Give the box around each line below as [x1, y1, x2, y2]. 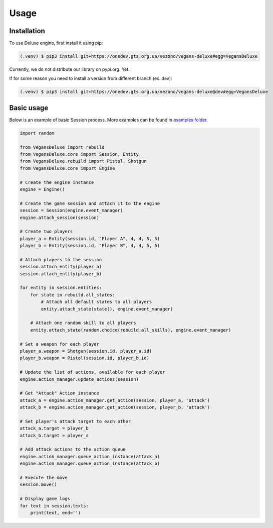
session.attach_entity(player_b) [20, 271, 102, 276]
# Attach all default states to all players [41, 299, 152, 305]
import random [20, 130, 55, 136]
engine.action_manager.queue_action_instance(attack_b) [20, 461, 160, 467]
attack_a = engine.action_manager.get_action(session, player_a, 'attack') [20, 397, 210, 403]
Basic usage [9, 103, 49, 112]
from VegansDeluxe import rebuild [20, 144, 105, 150]
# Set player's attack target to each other [20, 418, 131, 424]
